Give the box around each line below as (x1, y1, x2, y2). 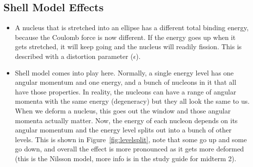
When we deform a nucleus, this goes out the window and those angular (15, 105, 231, 115)
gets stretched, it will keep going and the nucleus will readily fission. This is (15, 41, 242, 52)
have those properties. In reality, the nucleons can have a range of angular (15, 86, 236, 96)
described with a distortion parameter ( (15, 51, 133, 61)
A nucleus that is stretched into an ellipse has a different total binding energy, (15, 22, 249, 33)
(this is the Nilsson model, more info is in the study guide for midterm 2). (15, 153, 236, 163)
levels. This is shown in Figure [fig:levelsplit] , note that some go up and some (15, 134, 247, 144)
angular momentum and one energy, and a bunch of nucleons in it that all (15, 77, 236, 87)
